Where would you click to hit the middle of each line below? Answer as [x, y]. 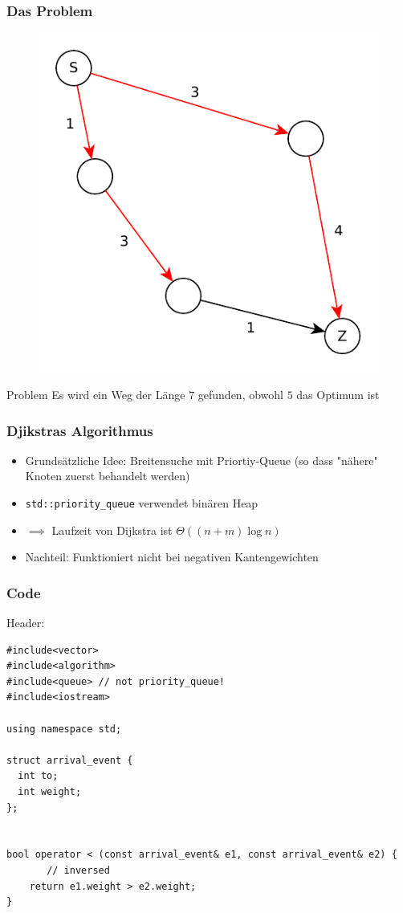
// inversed [78, 871]
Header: [26, 623]
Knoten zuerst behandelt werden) [108, 476]
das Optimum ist [338, 395]
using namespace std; [64, 729]
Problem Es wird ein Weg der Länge [96, 395]
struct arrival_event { [70, 760]
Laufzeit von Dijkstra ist [112, 530]
